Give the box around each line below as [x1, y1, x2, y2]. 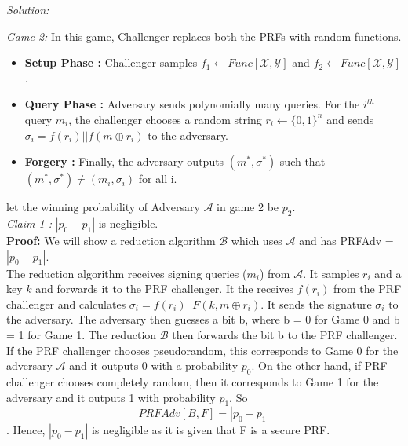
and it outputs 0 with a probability [69, 357, 239, 374]
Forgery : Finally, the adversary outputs [24, 153, 224, 170]
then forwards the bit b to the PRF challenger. [172, 326, 398, 342]
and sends [326, 111, 374, 127]
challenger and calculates [6, 295, 126, 312]
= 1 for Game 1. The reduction [6, 326, 157, 342]
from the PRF [333, 280, 402, 297]
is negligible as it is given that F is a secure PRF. [92, 422, 330, 438]
